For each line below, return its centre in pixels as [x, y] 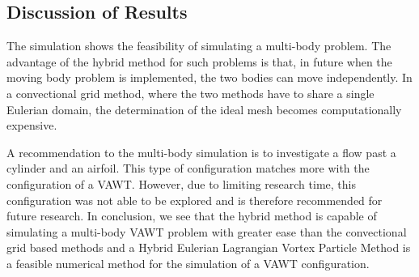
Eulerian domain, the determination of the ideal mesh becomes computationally [204, 109]
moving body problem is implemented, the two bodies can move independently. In [209, 77]
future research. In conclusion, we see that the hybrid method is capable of [192, 216]
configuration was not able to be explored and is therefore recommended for [195, 200]
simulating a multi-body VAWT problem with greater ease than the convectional [207, 231]
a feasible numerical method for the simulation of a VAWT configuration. [188, 263]
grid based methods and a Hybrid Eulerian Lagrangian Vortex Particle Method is [209, 247]
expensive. [32, 125]
